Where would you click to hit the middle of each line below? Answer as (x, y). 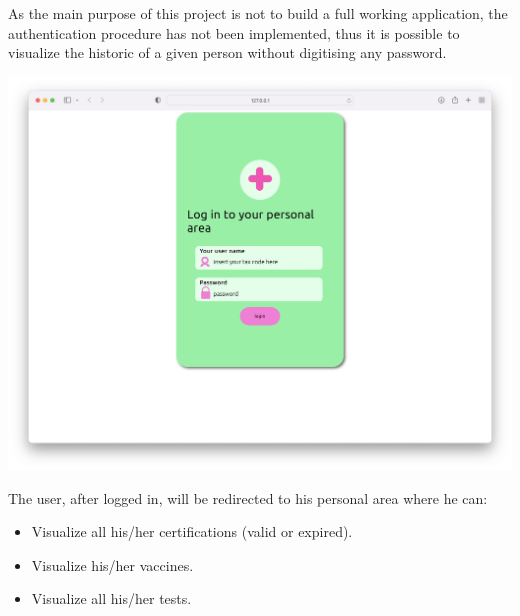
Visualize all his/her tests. (111, 598)
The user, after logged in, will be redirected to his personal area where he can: (248, 497)
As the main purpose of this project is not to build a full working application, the (258, 13)
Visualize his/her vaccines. (112, 564)
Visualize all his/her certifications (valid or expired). (192, 531)
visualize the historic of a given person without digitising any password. (227, 52)
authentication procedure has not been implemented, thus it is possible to (234, 32)
